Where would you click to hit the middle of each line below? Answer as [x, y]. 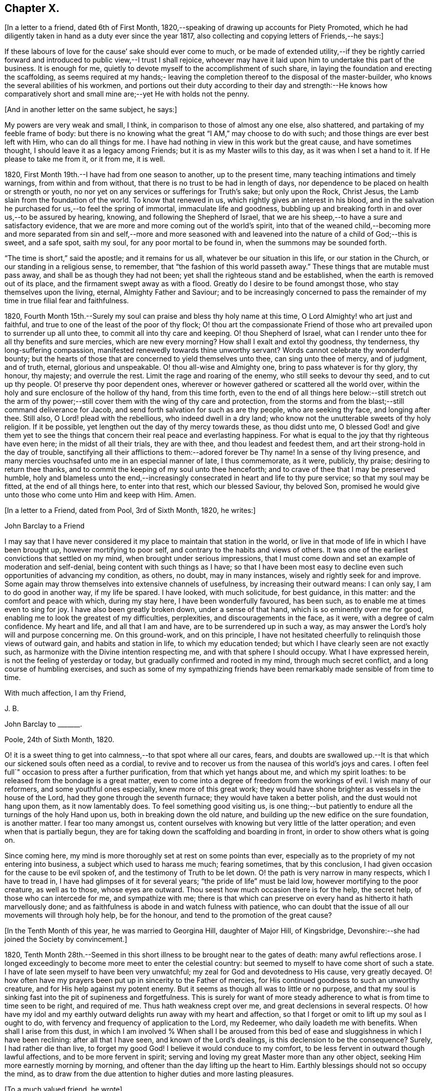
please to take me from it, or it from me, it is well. [85, 159]
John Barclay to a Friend [45, 526]
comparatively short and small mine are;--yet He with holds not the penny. [127, 94]
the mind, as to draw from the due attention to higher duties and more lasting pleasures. [149, 1074]
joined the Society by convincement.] [66, 939]
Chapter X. [32, 8]
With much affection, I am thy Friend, [65, 693]
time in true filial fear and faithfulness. [67, 301]
